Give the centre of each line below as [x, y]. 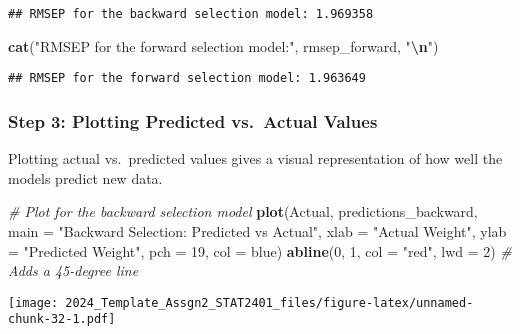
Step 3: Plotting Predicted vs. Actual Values [193, 120]
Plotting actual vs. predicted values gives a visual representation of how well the [255, 158]
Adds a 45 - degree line [73, 270]
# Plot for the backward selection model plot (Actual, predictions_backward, [243, 211]
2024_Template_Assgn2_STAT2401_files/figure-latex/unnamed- [269, 302]
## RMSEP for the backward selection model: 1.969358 [191, 14]
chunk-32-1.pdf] [62, 319]
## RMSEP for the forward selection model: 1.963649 [187, 78]
